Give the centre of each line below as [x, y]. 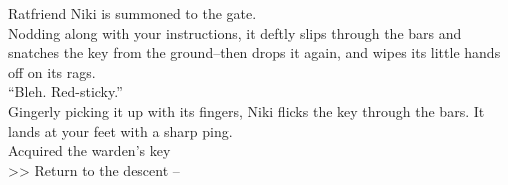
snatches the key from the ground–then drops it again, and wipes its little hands [254, 52]
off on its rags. [52, 71]
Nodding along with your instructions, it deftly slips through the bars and [235, 32]
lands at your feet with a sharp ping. [120, 130]
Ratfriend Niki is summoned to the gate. [132, 13]
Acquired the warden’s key [89, 150]
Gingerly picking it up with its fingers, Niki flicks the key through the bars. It [246, 110]
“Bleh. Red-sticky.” [65, 91]
